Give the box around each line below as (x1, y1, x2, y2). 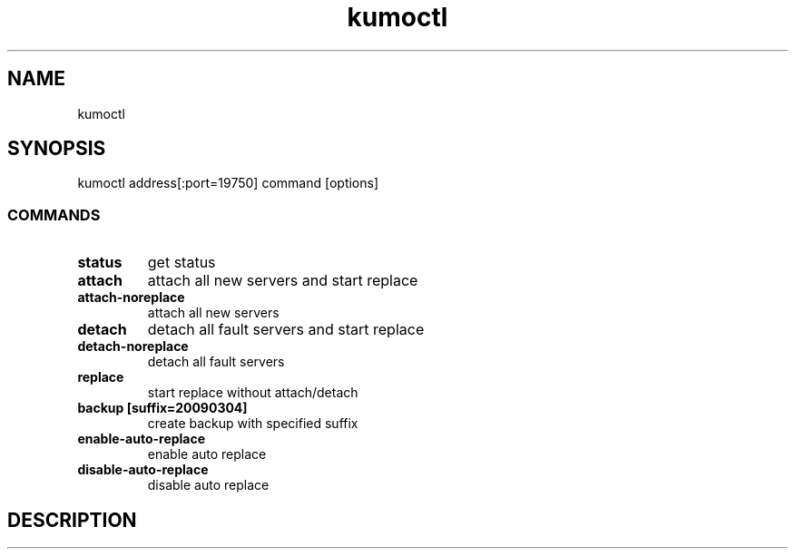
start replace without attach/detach (147, 385, 358, 401)
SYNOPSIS (7, 137, 106, 161)
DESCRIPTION (7, 508, 137, 532)
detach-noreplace (77, 338, 189, 355)
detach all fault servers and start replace (147, 320, 425, 339)
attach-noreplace (77, 289, 185, 306)
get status (147, 253, 216, 272)
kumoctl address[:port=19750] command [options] (77, 175, 379, 191)
